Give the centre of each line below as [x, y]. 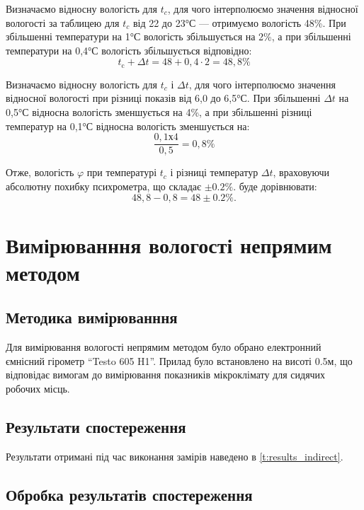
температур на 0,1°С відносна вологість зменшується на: [128, 126]
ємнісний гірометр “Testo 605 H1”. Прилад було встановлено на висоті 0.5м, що [179, 360]
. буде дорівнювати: [275, 186]
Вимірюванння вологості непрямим [169, 244]
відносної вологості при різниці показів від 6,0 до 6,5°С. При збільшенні [163, 98]
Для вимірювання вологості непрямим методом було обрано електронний [164, 347]
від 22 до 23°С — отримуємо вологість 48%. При [239, 22]
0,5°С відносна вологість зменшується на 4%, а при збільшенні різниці [159, 112]
